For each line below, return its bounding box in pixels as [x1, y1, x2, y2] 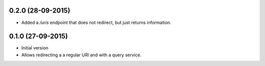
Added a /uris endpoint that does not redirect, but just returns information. [21, 20, 171, 25]
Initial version [21, 45, 49, 51]
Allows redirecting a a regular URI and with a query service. [21, 52, 142, 58]
